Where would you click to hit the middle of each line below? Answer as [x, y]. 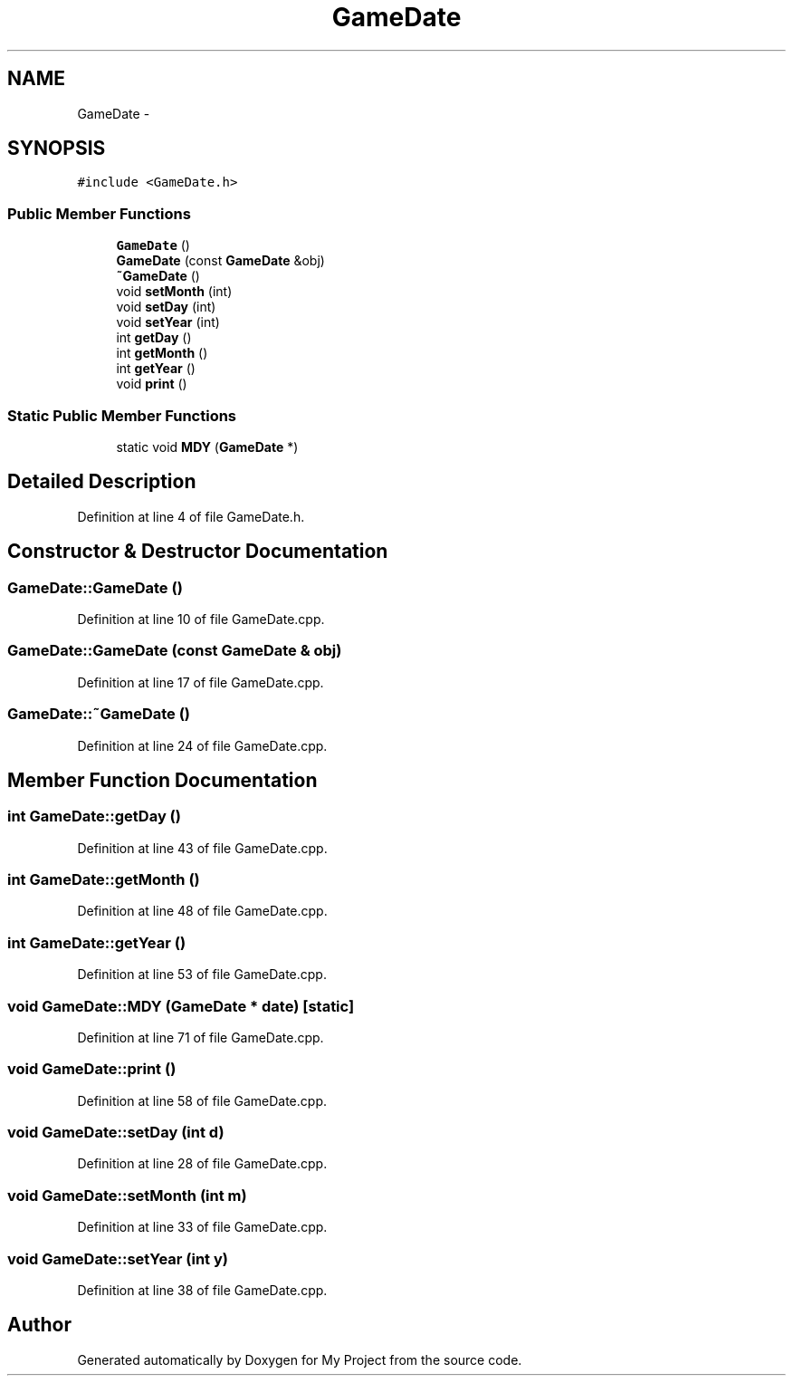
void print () [152, 384]
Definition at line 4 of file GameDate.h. [191, 516]
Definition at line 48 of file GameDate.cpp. [202, 911]
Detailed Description [102, 482]
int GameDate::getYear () [97, 942]
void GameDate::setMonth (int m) [127, 1195]
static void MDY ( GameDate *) [207, 447]
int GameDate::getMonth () [104, 880]
